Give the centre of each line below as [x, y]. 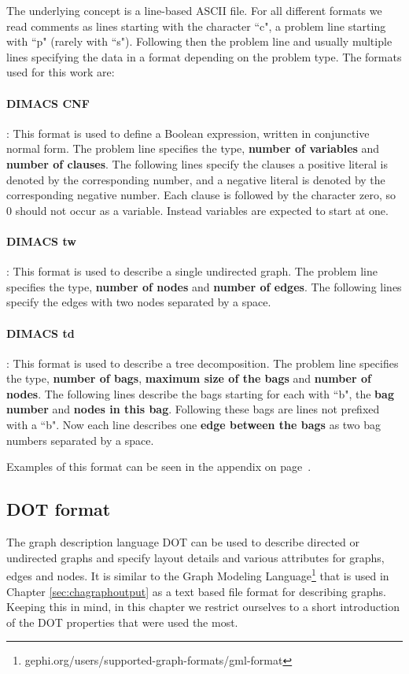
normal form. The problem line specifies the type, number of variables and [193, 148]
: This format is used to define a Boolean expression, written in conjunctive [188, 133]
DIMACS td [41, 333]
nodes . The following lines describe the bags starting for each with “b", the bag [200, 393]
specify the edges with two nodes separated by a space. [139, 302]
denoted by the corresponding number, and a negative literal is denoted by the [196, 179]
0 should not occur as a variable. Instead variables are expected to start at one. [197, 210]
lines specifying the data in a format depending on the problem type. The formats [204, 56]
